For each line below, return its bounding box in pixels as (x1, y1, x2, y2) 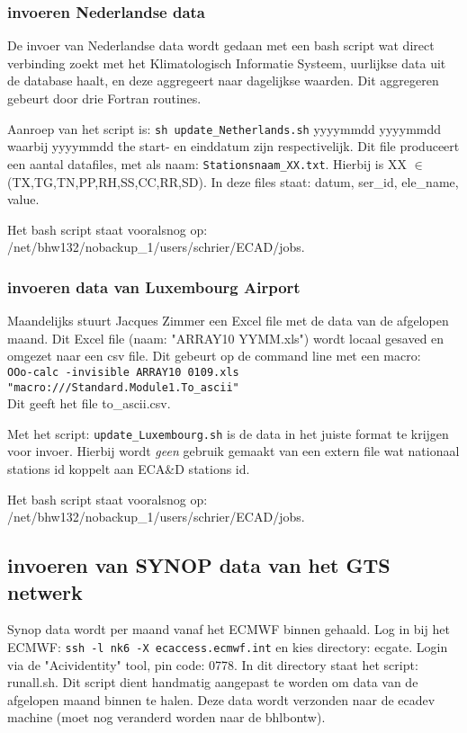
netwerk (7, 577, 83, 605)
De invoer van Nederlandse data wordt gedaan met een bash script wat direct (7, 36, 435, 55)
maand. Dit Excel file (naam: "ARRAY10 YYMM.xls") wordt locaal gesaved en (7, 328, 445, 347)
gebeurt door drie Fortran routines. (7, 89, 202, 107)
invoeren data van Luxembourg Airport (7, 275, 301, 298)
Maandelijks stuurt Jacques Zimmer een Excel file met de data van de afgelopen (7, 311, 449, 330)
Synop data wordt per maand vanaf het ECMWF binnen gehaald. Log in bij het (7, 620, 450, 639)
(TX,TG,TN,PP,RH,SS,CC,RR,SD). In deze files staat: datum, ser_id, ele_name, (7, 172, 459, 191)
